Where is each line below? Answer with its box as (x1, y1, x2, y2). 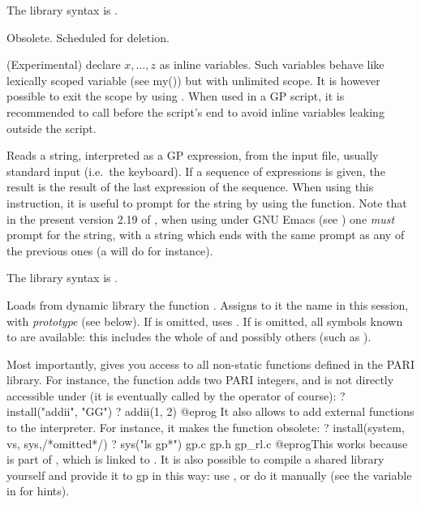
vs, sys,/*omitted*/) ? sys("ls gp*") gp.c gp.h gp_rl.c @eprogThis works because (6, 434, 408, 452)
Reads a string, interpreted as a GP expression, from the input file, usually (6, 147, 379, 164)
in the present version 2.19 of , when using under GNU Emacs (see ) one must (6, 210, 395, 227)
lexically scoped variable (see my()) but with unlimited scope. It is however (6, 71, 380, 88)
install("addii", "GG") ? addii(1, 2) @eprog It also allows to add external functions (6, 403, 415, 420)
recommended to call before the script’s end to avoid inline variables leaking (6, 103, 384, 120)
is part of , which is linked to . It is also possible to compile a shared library (6, 451, 384, 468)
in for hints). (6, 482, 70, 499)
